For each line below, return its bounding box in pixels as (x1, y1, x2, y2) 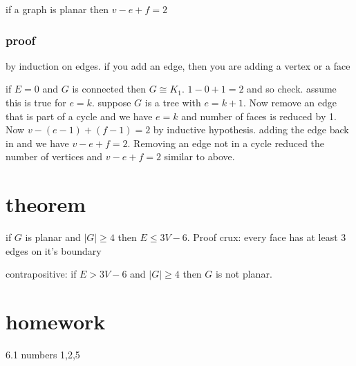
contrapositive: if (6, 267, 77, 281)
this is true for (6, 95, 66, 109)
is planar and (25, 230, 81, 244)
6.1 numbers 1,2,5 (6, 347, 80, 361)
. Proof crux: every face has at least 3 (187, 230, 346, 244)
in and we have (6, 135, 69, 150)
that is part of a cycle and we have (6, 108, 153, 123)
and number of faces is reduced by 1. (181, 108, 337, 123)
